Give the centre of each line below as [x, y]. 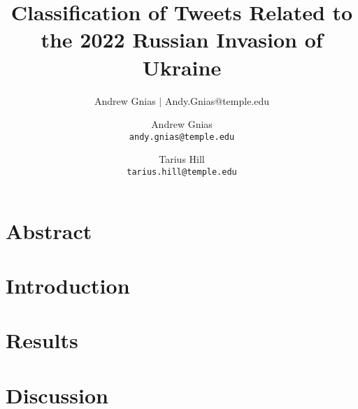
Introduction [68, 285]
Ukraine [182, 67]
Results [42, 340]
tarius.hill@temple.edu [182, 172]
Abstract [49, 230]
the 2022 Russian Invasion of [182, 40]
